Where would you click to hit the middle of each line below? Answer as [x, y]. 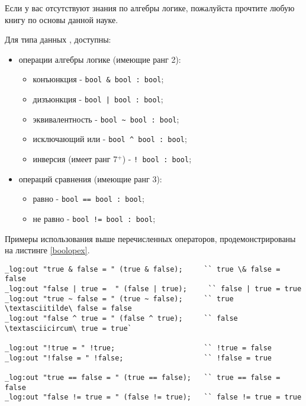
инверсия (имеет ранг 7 [75, 159]
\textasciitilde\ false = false [68, 309]
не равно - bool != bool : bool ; [94, 218]
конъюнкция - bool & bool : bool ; [98, 79]
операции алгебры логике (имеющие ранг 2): [100, 59]
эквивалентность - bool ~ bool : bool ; [106, 119]
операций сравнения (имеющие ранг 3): [90, 178]
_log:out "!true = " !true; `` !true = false [138, 348]
